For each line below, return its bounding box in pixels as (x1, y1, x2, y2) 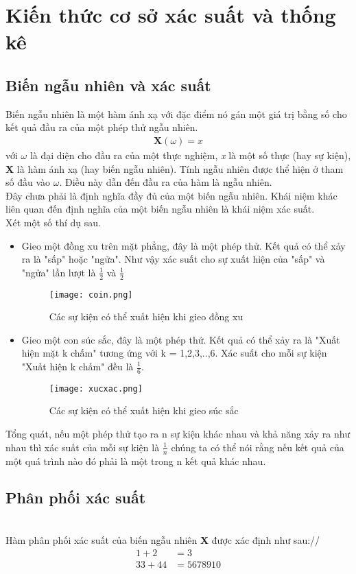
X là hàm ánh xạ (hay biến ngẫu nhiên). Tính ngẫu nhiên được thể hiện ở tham (5, 161, 344, 176)
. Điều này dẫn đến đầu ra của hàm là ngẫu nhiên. (59, 175, 272, 189)
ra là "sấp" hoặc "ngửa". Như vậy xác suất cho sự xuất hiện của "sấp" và (21, 252, 325, 266)
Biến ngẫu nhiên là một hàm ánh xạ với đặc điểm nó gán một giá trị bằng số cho (5, 106, 347, 121)
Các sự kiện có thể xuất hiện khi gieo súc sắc (49, 403, 239, 418)
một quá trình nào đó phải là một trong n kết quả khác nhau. (5, 453, 266, 468)
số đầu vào (5, 175, 51, 189)
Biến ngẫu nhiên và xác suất (5, 74, 211, 95)
